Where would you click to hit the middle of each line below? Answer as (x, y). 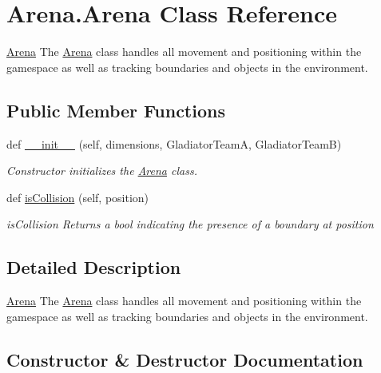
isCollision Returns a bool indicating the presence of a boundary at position (190, 224)
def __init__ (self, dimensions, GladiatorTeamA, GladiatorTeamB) (174, 143)
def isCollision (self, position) (78, 197)
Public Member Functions (116, 110)
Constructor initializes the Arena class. (102, 171)
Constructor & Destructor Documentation (185, 359)
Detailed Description (94, 267)
